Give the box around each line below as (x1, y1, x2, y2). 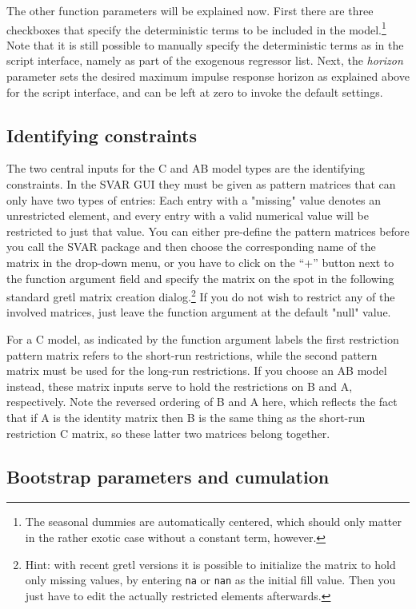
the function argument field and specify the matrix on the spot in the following (6, 269, 394, 286)
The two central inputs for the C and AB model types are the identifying (6, 160, 366, 177)
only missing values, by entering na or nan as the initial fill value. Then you (25, 571, 396, 588)
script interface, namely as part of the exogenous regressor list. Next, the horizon (6, 52, 403, 69)
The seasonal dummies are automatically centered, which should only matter (25, 513, 402, 530)
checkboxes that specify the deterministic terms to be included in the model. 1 (6, 18, 386, 38)
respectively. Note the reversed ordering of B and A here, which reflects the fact (6, 393, 398, 410)
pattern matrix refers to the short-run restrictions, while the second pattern (6, 346, 378, 363)
